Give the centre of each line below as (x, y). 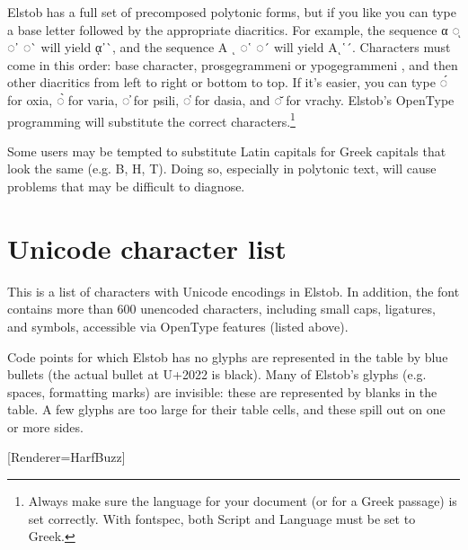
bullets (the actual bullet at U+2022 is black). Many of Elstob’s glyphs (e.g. (217, 374)
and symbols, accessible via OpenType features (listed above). (178, 326)
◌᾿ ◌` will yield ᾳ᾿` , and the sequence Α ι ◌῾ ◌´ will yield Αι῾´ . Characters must (229, 47)
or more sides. (45, 426)
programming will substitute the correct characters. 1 (151, 120)
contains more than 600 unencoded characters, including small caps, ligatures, (221, 309)
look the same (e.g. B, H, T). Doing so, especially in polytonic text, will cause (222, 169)
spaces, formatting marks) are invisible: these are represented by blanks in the (222, 391)
